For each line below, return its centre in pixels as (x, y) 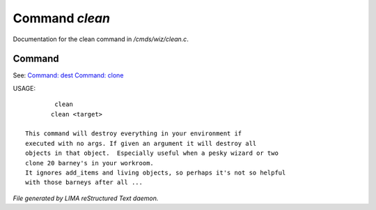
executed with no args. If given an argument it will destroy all (141, 143)
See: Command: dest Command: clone (68, 75)
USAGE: (24, 88)
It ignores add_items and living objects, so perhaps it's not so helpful (156, 172)
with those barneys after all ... (84, 182)
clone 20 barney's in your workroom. (90, 163)
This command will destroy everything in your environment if (134, 134)
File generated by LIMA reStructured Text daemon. (86, 198)
